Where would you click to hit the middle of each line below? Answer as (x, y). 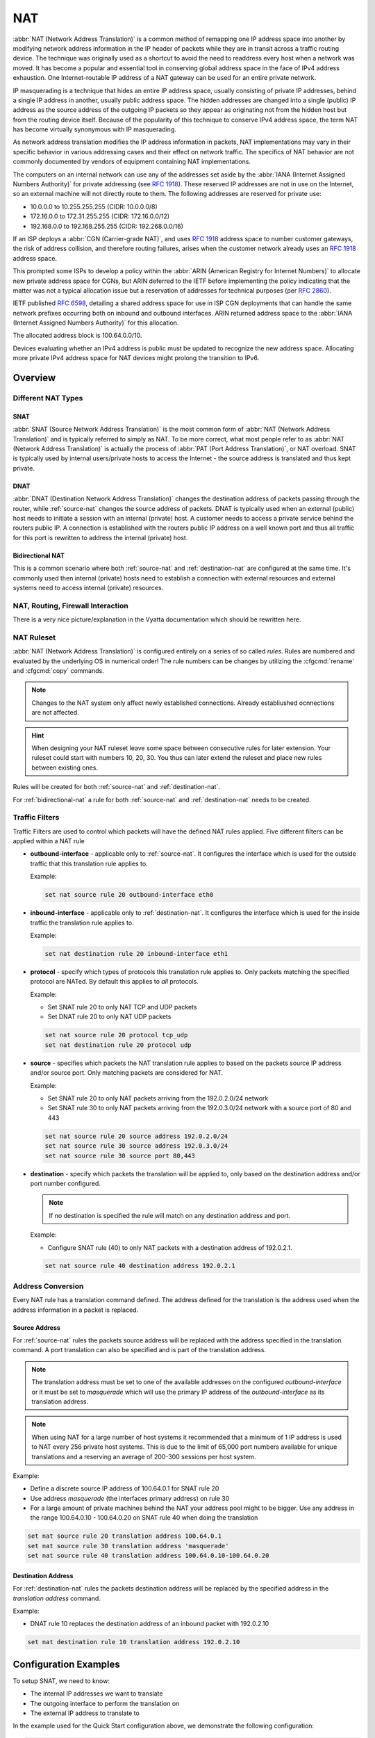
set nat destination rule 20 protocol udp (118, 1045)
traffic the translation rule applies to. (82, 923)
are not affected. (55, 713)
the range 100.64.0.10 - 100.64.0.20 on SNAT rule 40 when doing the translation (144, 1518)
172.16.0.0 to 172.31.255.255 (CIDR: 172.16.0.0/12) (100, 216)
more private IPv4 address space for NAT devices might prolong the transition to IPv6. (136, 358)
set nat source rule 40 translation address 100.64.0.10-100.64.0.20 (148, 1556)
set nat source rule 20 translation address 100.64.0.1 (125, 1536)
